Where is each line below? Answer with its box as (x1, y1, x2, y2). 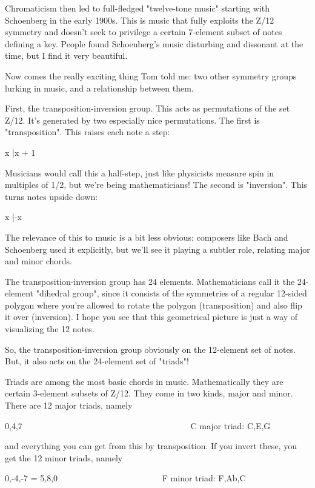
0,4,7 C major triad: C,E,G (5, 419, 271, 432)
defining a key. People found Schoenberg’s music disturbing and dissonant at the (5, 37, 303, 50)
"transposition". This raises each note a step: (5, 125, 170, 138)
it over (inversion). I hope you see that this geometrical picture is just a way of (5, 310, 298, 323)
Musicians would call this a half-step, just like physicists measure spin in (5, 166, 274, 179)
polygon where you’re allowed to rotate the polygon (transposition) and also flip (5, 298, 302, 311)
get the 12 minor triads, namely (5, 451, 123, 464)
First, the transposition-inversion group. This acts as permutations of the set (5, 102, 290, 115)
